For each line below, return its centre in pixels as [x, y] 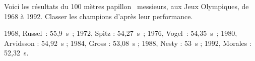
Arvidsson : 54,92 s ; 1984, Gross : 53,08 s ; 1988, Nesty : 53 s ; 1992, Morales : [128, 43]
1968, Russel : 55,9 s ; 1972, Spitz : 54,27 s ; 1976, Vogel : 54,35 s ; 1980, [121, 33]
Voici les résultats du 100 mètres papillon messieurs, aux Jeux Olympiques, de [126, 6]
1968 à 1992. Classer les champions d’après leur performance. [99, 16]
